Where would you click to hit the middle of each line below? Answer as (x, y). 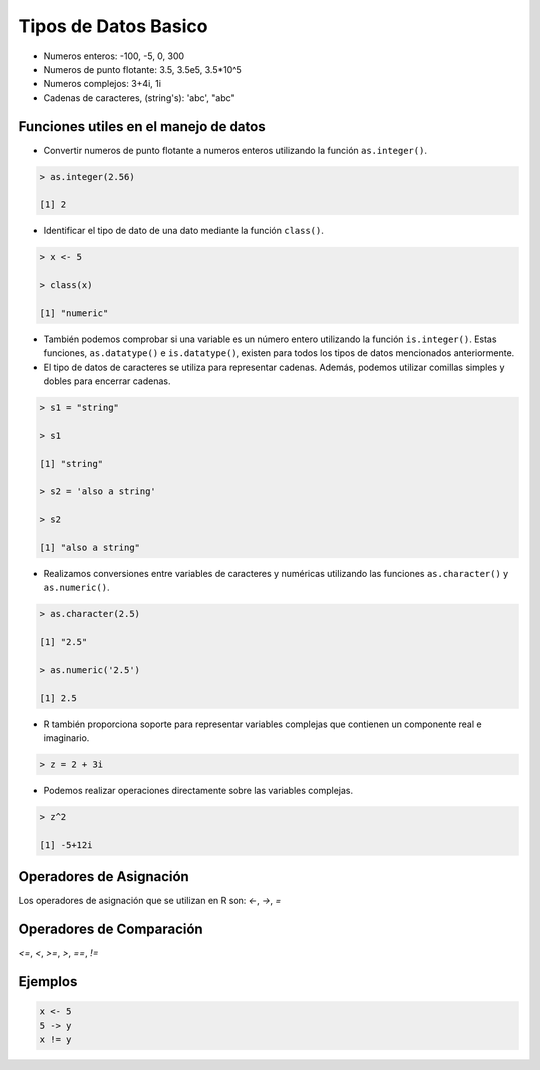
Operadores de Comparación (111, 929)
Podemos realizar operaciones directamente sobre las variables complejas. (198, 791)
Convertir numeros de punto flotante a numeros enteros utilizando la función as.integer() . (235, 150)
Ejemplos (48, 981)
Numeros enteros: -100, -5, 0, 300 (114, 56)
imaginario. (66, 738)
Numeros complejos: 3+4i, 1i (102, 84)
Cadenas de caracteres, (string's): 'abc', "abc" (139, 97)
